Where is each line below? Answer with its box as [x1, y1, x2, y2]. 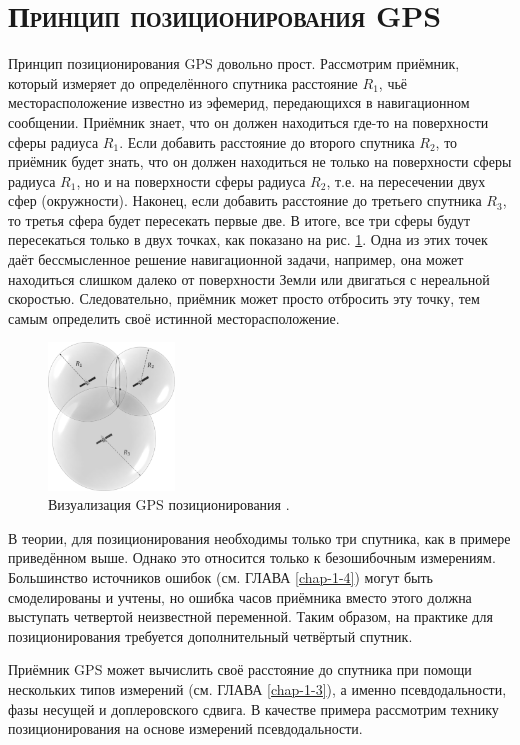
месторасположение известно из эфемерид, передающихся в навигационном [8, 92, 470, 113]
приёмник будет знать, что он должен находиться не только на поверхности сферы [8, 151, 512, 172]
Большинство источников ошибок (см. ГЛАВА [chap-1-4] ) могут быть [8, 567, 434, 588]
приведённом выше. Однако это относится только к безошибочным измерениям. [8, 547, 496, 568]
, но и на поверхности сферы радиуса [76, 170, 306, 191]
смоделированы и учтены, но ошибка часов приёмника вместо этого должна [8, 586, 472, 607]
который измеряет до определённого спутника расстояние [8, 72, 358, 93]
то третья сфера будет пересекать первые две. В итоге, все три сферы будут [8, 209, 471, 230]
